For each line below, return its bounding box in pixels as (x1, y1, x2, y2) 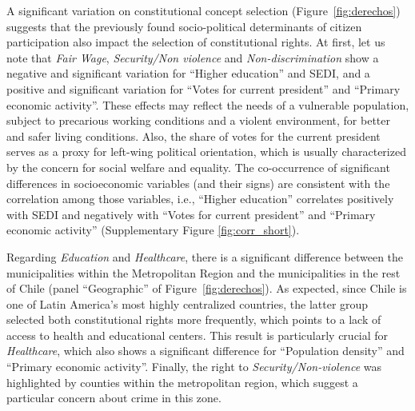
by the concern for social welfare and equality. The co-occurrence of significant (6, 158, 390, 175)
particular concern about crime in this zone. (6, 389, 221, 406)
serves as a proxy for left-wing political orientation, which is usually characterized (6, 143, 406, 160)
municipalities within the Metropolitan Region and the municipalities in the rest (6, 264, 401, 281)
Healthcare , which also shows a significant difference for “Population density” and (6, 342, 405, 359)
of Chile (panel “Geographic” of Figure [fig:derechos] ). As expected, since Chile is (6, 280, 407, 297)
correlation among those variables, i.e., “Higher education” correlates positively (6, 190, 394, 207)
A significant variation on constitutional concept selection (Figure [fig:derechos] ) (6, 2, 401, 18)
